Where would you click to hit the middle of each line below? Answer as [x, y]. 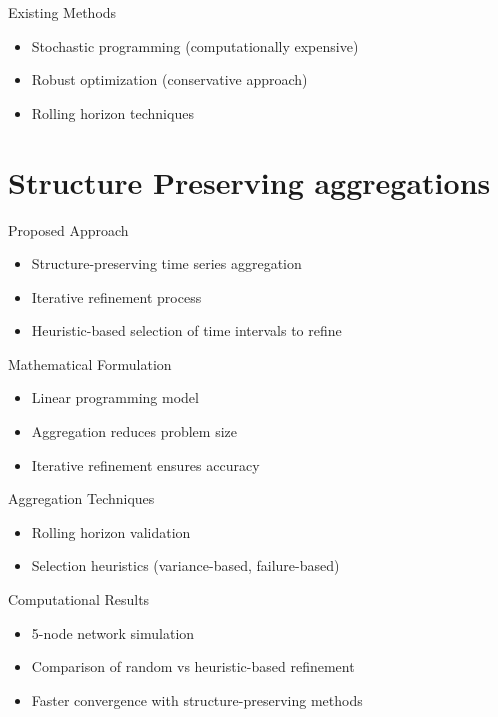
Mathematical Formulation [90, 363]
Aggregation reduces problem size [134, 431]
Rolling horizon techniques [112, 112]
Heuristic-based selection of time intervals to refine [186, 330]
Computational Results [79, 599]
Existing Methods [62, 12]
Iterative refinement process [116, 296]
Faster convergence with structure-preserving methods [197, 699]
